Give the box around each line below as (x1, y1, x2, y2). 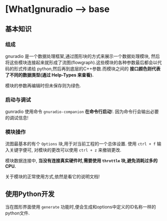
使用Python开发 (5, 189, 55, 198)
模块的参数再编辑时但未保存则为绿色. (5, 82, 81, 88)
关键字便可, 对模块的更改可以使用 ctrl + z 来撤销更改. (9, 147, 121, 153)
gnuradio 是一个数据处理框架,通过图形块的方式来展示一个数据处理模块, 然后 (5, 53, 160, 59)
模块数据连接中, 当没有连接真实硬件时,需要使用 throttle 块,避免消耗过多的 (5, 157, 158, 163)
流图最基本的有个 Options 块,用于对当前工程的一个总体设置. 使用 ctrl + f (5, 141, 156, 147)
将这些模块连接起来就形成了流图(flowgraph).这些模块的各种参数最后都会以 (5, 59, 157, 65)
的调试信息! (5, 115, 29, 121)
